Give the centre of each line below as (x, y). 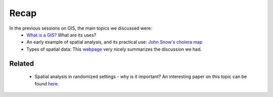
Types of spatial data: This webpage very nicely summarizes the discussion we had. (114, 49)
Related (22, 64)
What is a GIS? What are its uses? (61, 35)
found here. (47, 83)
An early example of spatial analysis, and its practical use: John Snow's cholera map (115, 42)
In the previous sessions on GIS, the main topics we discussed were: (81, 28)
